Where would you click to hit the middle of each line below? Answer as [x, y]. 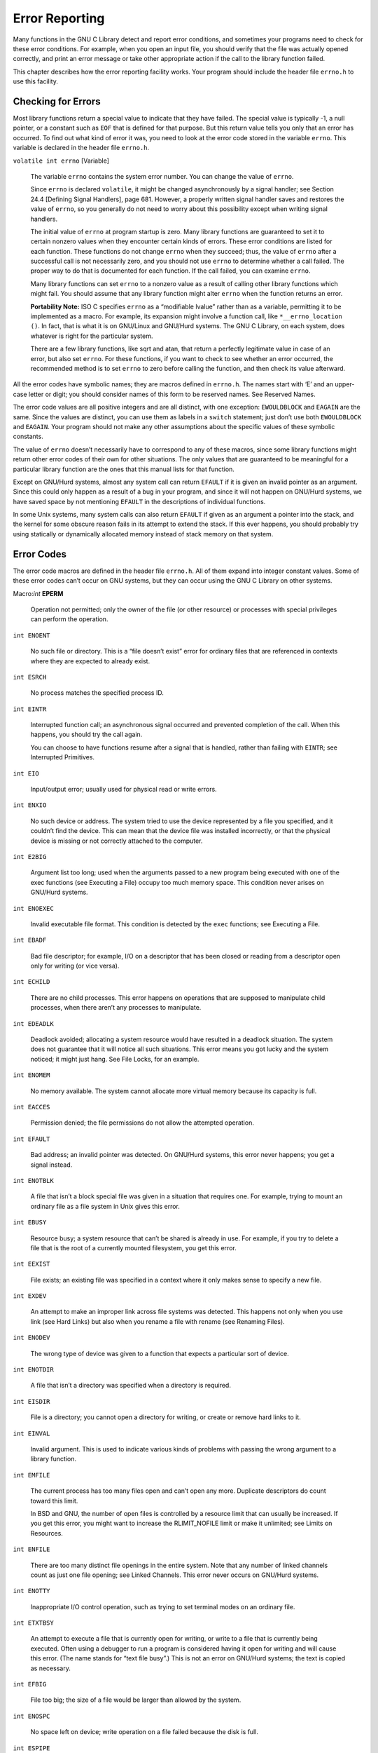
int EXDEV [30, 1296]
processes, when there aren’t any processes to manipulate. [116, 1008]
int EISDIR [31, 1401]
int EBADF [30, 940]
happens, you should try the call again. [86, 735]
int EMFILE [31, 1475]
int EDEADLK [33, 1023]
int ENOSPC [31, 1716]
